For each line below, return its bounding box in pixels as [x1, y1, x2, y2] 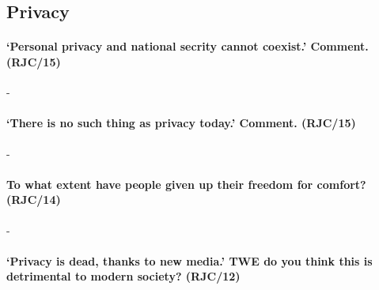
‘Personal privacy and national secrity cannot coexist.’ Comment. [6, 38, 369, 55]
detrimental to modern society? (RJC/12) [6, 268, 241, 284]
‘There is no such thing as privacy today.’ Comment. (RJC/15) [6, 115, 356, 131]
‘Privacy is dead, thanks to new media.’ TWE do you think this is [6, 252, 373, 269]
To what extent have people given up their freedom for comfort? [6, 175, 366, 192]
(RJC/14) [6, 191, 61, 208]
